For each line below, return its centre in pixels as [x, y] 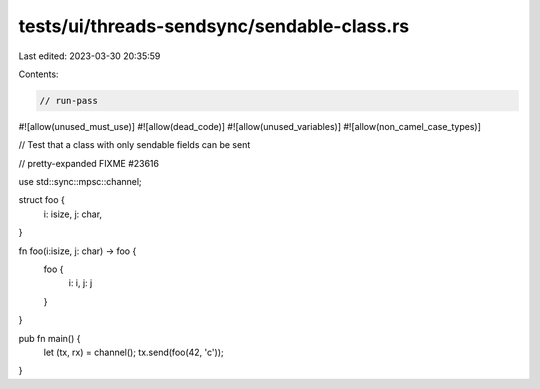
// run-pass [69, 100]
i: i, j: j [80, 283]
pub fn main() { [49, 338]
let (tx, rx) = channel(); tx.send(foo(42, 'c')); [133, 352]
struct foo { [41, 200]
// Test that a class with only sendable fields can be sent [134, 145]
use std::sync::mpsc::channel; [80, 182]
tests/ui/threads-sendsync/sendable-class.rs [214, 26]
